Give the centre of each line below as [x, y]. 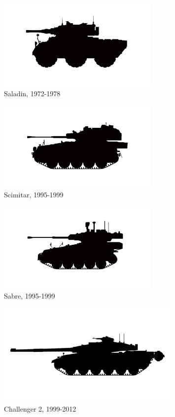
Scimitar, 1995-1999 [34, 194]
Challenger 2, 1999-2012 [40, 408]
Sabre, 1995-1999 [30, 295]
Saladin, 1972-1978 [32, 93]
